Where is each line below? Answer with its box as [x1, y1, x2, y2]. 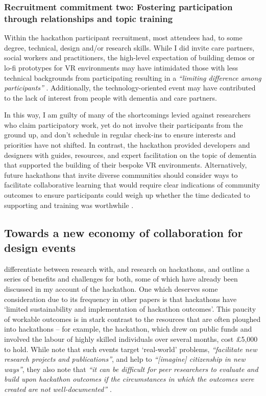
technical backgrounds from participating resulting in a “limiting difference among [4, 72, 261, 83]
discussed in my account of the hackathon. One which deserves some [4, 284, 218, 294]
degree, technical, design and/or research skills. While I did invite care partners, [4, 42, 255, 53]
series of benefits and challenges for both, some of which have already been [4, 273, 238, 284]
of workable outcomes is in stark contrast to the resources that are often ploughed [4, 313, 261, 324]
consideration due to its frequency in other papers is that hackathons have [4, 293, 237, 304]
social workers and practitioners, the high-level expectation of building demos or [4, 52, 255, 63]
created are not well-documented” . [4, 383, 112, 394]
